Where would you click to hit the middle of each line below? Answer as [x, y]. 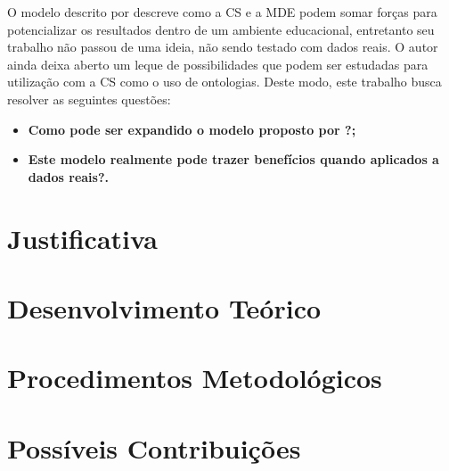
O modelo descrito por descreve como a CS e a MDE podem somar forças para [222, 12]
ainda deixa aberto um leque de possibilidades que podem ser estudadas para [218, 64]
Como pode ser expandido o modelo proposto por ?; [192, 129]
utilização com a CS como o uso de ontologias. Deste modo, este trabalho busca [224, 82]
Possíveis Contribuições [154, 447]
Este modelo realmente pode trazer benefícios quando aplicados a [233, 159]
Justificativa [82, 238]
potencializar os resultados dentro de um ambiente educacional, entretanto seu [221, 29]
